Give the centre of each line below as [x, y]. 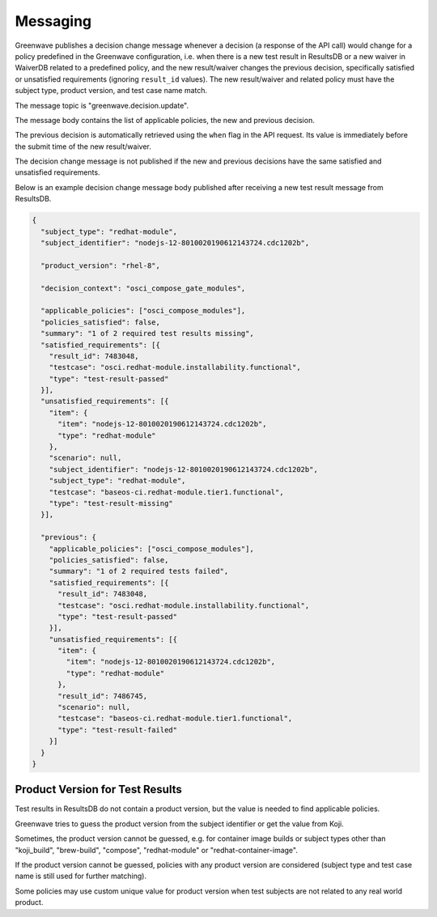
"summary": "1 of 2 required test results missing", [147, 333]
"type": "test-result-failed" [118, 730]
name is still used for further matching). [81, 876]
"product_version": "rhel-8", [101, 265]
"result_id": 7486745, [103, 696]
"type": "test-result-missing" [111, 503]
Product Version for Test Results [98, 790]
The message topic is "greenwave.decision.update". [102, 105]
